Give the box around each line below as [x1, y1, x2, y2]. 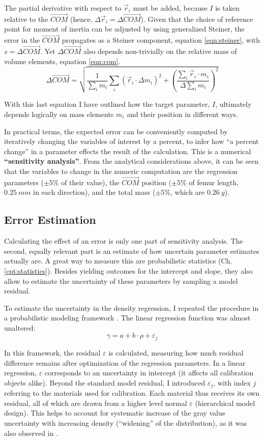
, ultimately [215, 99, 252, 109]
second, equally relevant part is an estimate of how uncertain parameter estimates [4, 245, 259, 256]
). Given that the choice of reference [140, 13, 253, 24]
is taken [215, 3, 240, 13]
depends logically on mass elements [4, 108, 114, 119]
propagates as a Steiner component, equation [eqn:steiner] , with [62, 35, 260, 45]
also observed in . [4, 427, 58, 438]
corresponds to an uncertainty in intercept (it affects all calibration [44, 367, 254, 378]
